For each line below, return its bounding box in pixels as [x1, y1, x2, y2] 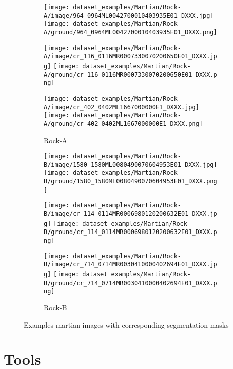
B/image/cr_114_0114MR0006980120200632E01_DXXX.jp [44, 210, 217, 218]
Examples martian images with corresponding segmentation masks [24, 319, 229, 330]
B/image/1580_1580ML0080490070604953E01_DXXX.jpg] [44, 161, 217, 168]
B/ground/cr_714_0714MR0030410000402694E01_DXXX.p [44, 279, 217, 287]
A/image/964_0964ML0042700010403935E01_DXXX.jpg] [44, 12, 214, 19]
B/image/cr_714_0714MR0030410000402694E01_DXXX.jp [44, 261, 217, 268]
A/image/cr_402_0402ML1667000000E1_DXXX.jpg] [44, 103, 199, 111]
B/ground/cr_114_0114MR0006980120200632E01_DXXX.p [44, 228, 217, 236]
